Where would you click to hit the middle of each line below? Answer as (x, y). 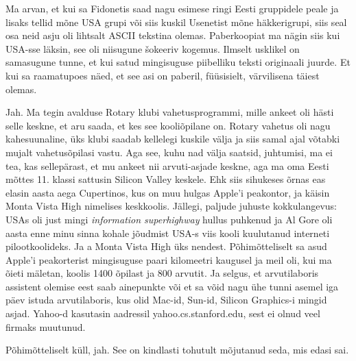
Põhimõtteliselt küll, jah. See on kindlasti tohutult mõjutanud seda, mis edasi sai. (177, 350)
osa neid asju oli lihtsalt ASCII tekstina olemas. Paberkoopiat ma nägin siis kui (173, 35)
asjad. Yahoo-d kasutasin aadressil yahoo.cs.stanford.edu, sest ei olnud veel (163, 313)
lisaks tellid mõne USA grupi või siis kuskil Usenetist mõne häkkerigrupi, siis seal (176, 22)
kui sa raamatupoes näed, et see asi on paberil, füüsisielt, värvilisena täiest (163, 75)
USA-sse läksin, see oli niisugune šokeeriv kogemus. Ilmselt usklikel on (153, 48)
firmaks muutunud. (46, 326)
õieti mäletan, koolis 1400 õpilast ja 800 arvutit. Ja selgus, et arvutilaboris (162, 273)
